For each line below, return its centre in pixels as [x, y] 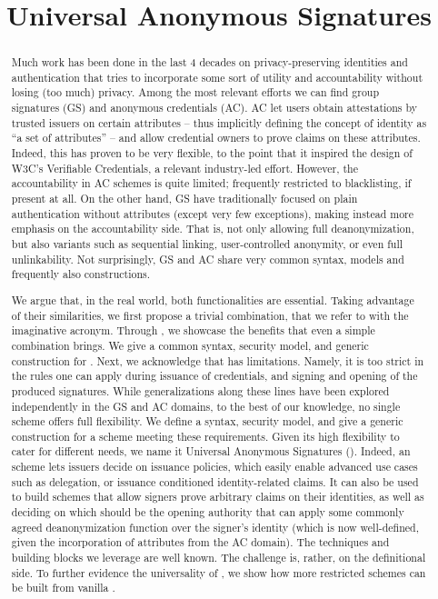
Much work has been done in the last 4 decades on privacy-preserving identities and [209, 62]
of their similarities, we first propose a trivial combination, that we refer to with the [210, 315]
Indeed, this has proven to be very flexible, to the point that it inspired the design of [212, 153]
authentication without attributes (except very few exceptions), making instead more [213, 213]
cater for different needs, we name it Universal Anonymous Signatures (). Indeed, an [211, 451]
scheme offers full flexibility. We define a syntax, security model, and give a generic [207, 421]
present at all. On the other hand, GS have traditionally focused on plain [184, 199]
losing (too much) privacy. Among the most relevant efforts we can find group [195, 92]
